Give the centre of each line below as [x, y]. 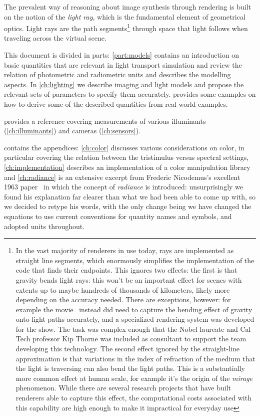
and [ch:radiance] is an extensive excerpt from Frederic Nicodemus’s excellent [122, 177]
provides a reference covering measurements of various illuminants [105, 121]
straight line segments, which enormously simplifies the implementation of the [135, 260]
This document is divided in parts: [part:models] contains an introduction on [121, 55]
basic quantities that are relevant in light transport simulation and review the [123, 64]
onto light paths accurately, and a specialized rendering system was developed [135, 319]
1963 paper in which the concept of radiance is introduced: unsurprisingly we [124, 187]
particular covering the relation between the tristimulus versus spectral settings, [126, 157]
